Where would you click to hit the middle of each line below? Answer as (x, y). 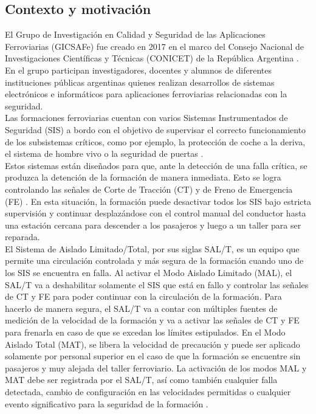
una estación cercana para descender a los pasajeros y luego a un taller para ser (153, 225)
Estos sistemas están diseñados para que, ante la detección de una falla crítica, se (156, 165)
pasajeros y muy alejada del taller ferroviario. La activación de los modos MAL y (156, 367)
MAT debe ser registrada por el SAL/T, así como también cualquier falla (141, 380)
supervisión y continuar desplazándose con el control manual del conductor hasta (156, 213)
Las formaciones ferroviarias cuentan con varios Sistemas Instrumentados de (146, 118)
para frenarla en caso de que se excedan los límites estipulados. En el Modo (145, 332)
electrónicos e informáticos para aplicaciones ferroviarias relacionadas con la (146, 94)
